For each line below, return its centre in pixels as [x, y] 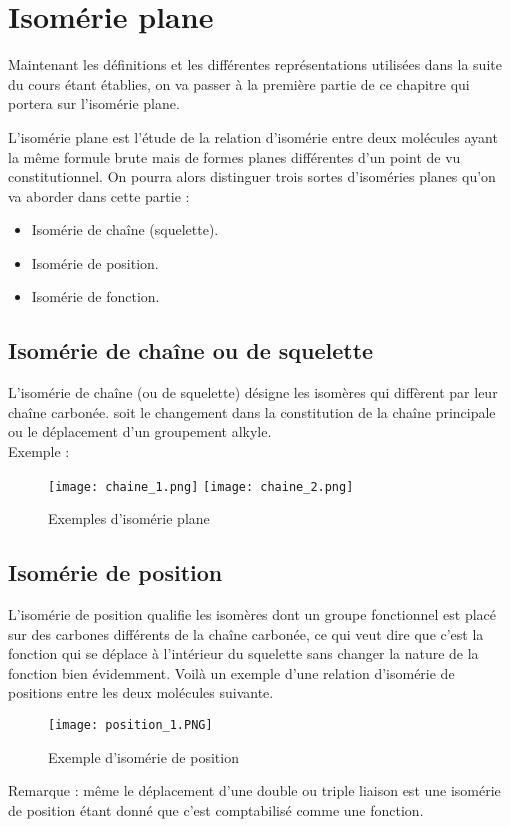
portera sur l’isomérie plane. [94, 103]
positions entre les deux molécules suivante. [141, 692]
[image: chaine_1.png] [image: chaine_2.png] [201, 486]
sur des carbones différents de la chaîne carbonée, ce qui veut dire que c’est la [246, 633]
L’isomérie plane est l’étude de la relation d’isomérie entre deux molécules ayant [253, 136]
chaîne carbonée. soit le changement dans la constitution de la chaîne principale [252, 411]
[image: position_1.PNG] [130, 725]
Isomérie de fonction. [95, 296]
